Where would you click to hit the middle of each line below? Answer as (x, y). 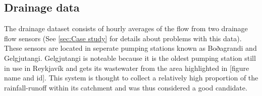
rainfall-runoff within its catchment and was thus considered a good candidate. (126, 87)
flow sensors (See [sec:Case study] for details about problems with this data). (123, 38)
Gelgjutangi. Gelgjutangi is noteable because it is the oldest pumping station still (130, 58)
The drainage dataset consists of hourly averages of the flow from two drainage (126, 28)
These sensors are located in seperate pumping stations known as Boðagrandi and (130, 48)
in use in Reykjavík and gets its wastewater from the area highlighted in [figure (127, 68)
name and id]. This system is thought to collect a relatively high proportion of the (131, 78)
